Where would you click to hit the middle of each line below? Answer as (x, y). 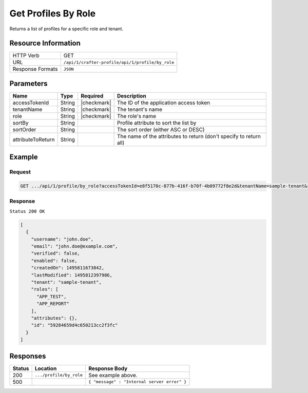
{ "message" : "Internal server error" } (137, 382)
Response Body (108, 368)
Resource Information (45, 43)
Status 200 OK (27, 211)
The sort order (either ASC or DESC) (161, 129)
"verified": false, (56, 253)
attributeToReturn (34, 140)
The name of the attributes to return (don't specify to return (189, 136)
